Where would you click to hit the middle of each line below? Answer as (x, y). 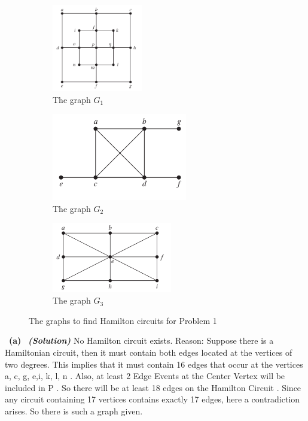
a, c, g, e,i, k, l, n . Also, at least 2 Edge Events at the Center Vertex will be (145, 376)
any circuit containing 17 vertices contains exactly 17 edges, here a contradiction (153, 399)
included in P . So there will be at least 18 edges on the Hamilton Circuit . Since (153, 387)
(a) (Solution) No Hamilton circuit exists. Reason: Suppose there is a (141, 340)
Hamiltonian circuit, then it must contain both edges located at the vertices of (149, 352)
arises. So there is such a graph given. (74, 411)
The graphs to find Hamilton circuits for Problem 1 (123, 320)
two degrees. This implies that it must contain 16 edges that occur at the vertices (154, 364)
